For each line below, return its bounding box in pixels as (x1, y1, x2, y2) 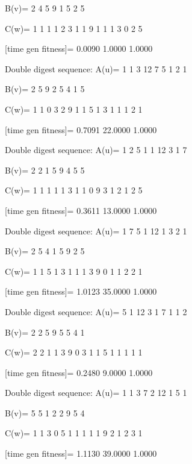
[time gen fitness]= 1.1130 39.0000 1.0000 (5, 447, 157, 460)
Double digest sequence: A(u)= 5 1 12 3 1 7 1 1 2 (5, 305, 187, 318)
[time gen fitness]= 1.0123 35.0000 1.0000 (5, 285, 157, 298)
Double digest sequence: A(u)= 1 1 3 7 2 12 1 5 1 (5, 386, 187, 399)
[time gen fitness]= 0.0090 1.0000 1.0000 (5, 42, 153, 55)
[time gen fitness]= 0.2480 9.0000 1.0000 (5, 366, 153, 378)
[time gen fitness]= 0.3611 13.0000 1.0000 (5, 204, 157, 216)
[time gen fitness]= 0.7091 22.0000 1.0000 (5, 123, 157, 136)
